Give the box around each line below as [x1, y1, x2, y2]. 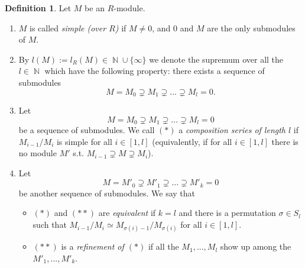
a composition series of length [179, 124, 285, 136]
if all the [148, 240, 179, 253]
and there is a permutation [179, 206, 276, 219]
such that [33, 218, 67, 231]
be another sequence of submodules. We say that [18, 186, 196, 199]
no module [18, 147, 57, 159]
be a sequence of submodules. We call [18, 124, 155, 136]
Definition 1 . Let [5, 2, 72, 14]
